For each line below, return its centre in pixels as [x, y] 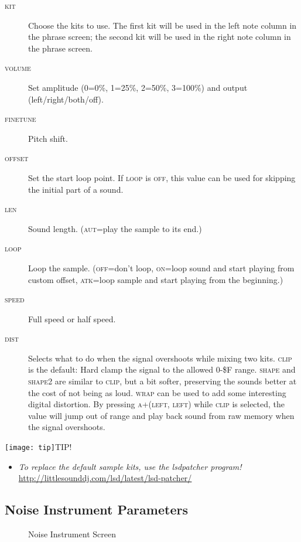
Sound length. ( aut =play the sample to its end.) [115, 228]
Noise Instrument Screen [72, 534]
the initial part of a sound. [76, 189]
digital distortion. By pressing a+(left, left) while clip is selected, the [157, 404]
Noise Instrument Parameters [96, 509]
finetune [20, 119]
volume [18, 68]
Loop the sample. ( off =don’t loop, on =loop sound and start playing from [161, 267]
